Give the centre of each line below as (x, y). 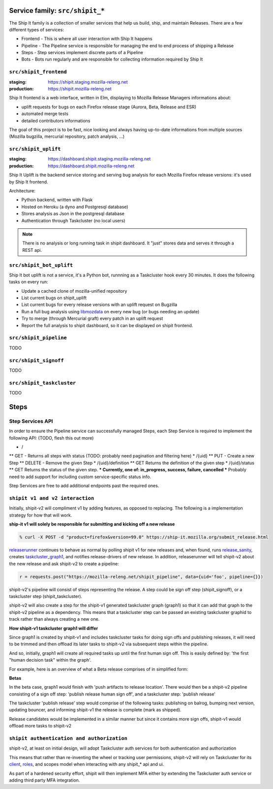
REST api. (32, 250)
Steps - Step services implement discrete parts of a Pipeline (82, 53)
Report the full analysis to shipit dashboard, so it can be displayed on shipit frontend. (107, 325)
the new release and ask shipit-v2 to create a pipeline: (64, 564)
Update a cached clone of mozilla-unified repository (74, 291)
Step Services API (31, 421)
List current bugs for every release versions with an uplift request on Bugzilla (99, 304)
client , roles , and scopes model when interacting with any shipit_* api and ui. (87, 764)
